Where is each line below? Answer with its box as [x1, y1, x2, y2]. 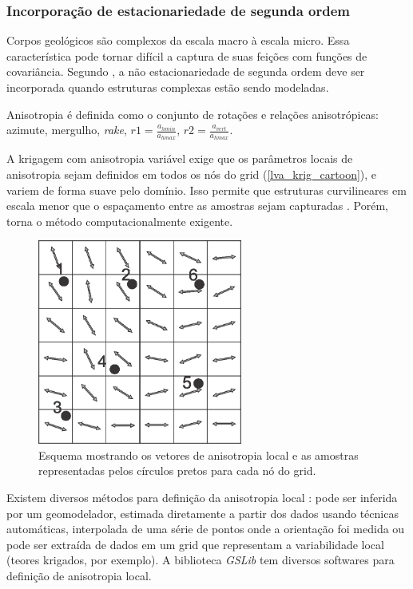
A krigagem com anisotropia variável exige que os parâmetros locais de [6, 150, 353, 167]
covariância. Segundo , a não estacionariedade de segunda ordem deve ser [6, 63, 365, 80]
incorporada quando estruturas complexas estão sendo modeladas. [6, 79, 329, 95]
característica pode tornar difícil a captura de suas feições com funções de [6, 47, 367, 64]
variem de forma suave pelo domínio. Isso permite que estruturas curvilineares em [6, 181, 407, 198]
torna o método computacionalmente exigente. [6, 212, 233, 229]
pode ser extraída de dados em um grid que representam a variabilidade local [6, 536, 384, 552]
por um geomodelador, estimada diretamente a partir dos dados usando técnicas [6, 504, 399, 521]
